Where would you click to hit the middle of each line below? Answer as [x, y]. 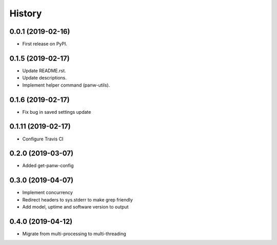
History [26, 13]
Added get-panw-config [48, 166]
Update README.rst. [44, 70]
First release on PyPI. [45, 44]
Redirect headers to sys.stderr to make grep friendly [78, 199]
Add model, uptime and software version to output [75, 207]
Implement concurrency [47, 193]
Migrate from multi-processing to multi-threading [74, 234]
